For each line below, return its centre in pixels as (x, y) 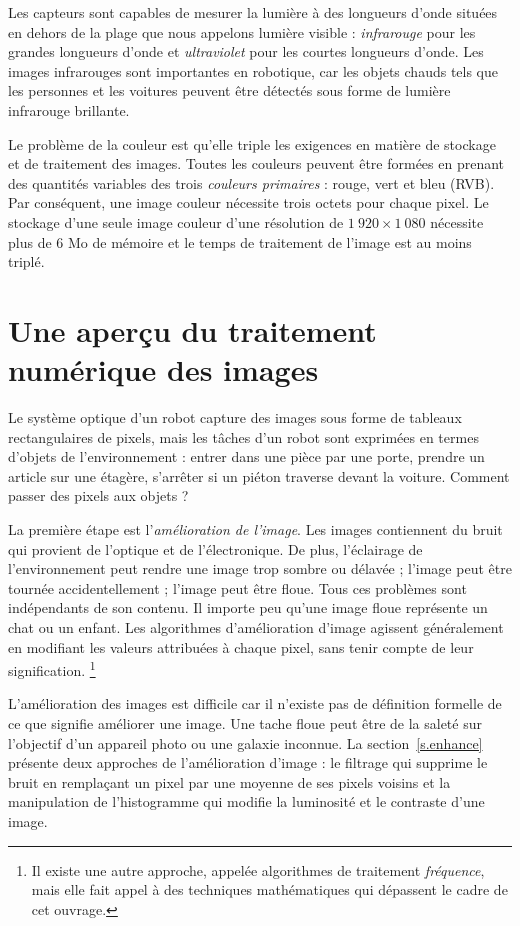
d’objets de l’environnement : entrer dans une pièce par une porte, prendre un (246, 456)
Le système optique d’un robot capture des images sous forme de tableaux (235, 417)
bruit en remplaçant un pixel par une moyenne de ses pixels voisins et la (229, 781)
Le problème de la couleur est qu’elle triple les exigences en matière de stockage (252, 143)
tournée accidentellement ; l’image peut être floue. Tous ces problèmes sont (237, 587)
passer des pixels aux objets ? (98, 495)
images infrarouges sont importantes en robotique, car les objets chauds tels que (253, 70)
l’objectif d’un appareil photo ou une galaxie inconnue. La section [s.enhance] (245, 742)
